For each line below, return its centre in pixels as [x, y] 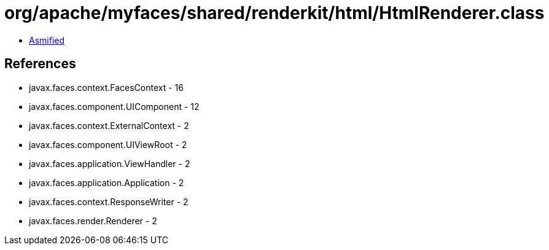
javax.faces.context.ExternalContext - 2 [109, 125]
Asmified [47, 40]
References [40, 64]
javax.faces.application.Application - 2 [107, 182]
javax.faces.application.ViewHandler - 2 [110, 163]
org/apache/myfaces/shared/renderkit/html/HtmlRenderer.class [274, 13]
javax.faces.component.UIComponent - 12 [114, 106]
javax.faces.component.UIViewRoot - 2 [108, 144]
